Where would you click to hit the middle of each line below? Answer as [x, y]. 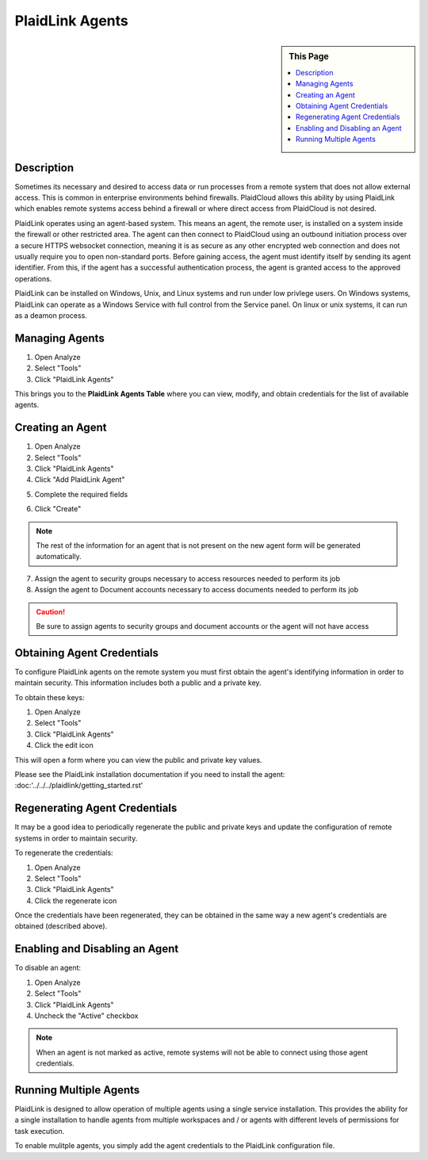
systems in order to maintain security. [76, 838]
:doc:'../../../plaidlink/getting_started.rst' [79, 786]
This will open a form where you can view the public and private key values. [138, 760]
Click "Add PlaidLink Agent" [80, 480]
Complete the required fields [81, 494]
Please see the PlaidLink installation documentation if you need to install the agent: [150, 775]
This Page [309, 56]
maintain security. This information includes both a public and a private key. [138, 683]
